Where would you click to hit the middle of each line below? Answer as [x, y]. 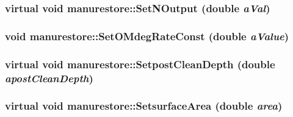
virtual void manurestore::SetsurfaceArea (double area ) [144, 106]
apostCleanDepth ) [49, 78]
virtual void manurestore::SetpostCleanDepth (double [140, 64]
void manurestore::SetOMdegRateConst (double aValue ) [147, 36]
